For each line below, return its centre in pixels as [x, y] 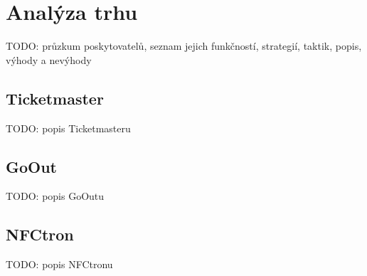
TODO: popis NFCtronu [59, 264]
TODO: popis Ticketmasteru [68, 128]
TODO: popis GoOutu [55, 196]
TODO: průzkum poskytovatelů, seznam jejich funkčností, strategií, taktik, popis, [184, 46]
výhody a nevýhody [49, 59]
